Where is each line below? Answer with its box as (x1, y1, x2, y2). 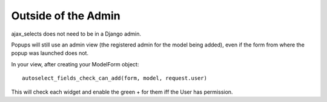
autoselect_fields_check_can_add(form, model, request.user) (22, 75, 207, 81)
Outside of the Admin (11, 9, 121, 22)
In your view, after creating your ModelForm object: (11, 60, 139, 68)
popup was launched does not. (11, 49, 89, 57)
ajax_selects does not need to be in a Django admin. (11, 30, 142, 37)
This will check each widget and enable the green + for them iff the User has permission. (11, 88, 233, 95)
